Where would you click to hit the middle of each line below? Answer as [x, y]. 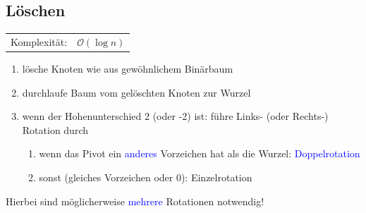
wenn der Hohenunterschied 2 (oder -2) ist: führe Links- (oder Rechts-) [175, 116]
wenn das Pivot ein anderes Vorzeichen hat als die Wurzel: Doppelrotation [200, 153]
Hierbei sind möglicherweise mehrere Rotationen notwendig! [135, 201]
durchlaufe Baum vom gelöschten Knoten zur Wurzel [136, 92]
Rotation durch [55, 129]
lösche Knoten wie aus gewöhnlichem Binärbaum [128, 69]
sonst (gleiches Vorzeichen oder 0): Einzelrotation [146, 177]
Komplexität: [39, 41]
